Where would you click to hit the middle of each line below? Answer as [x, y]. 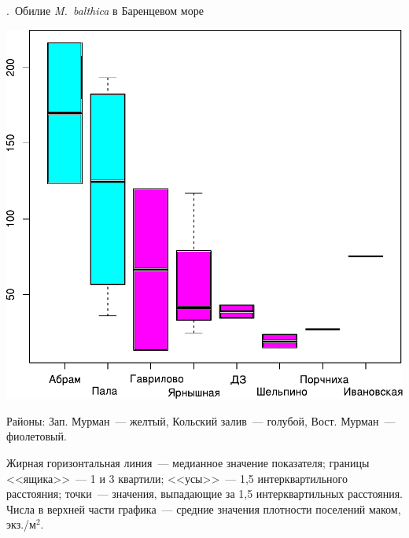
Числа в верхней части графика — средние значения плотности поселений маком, [204, 509]
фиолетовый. [37, 436]
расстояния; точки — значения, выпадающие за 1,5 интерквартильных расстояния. [205, 494]
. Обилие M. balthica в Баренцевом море [105, 10]
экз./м [21, 524]
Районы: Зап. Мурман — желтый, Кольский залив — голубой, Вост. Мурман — [201, 420]
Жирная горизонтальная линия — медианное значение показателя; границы [188, 462]
